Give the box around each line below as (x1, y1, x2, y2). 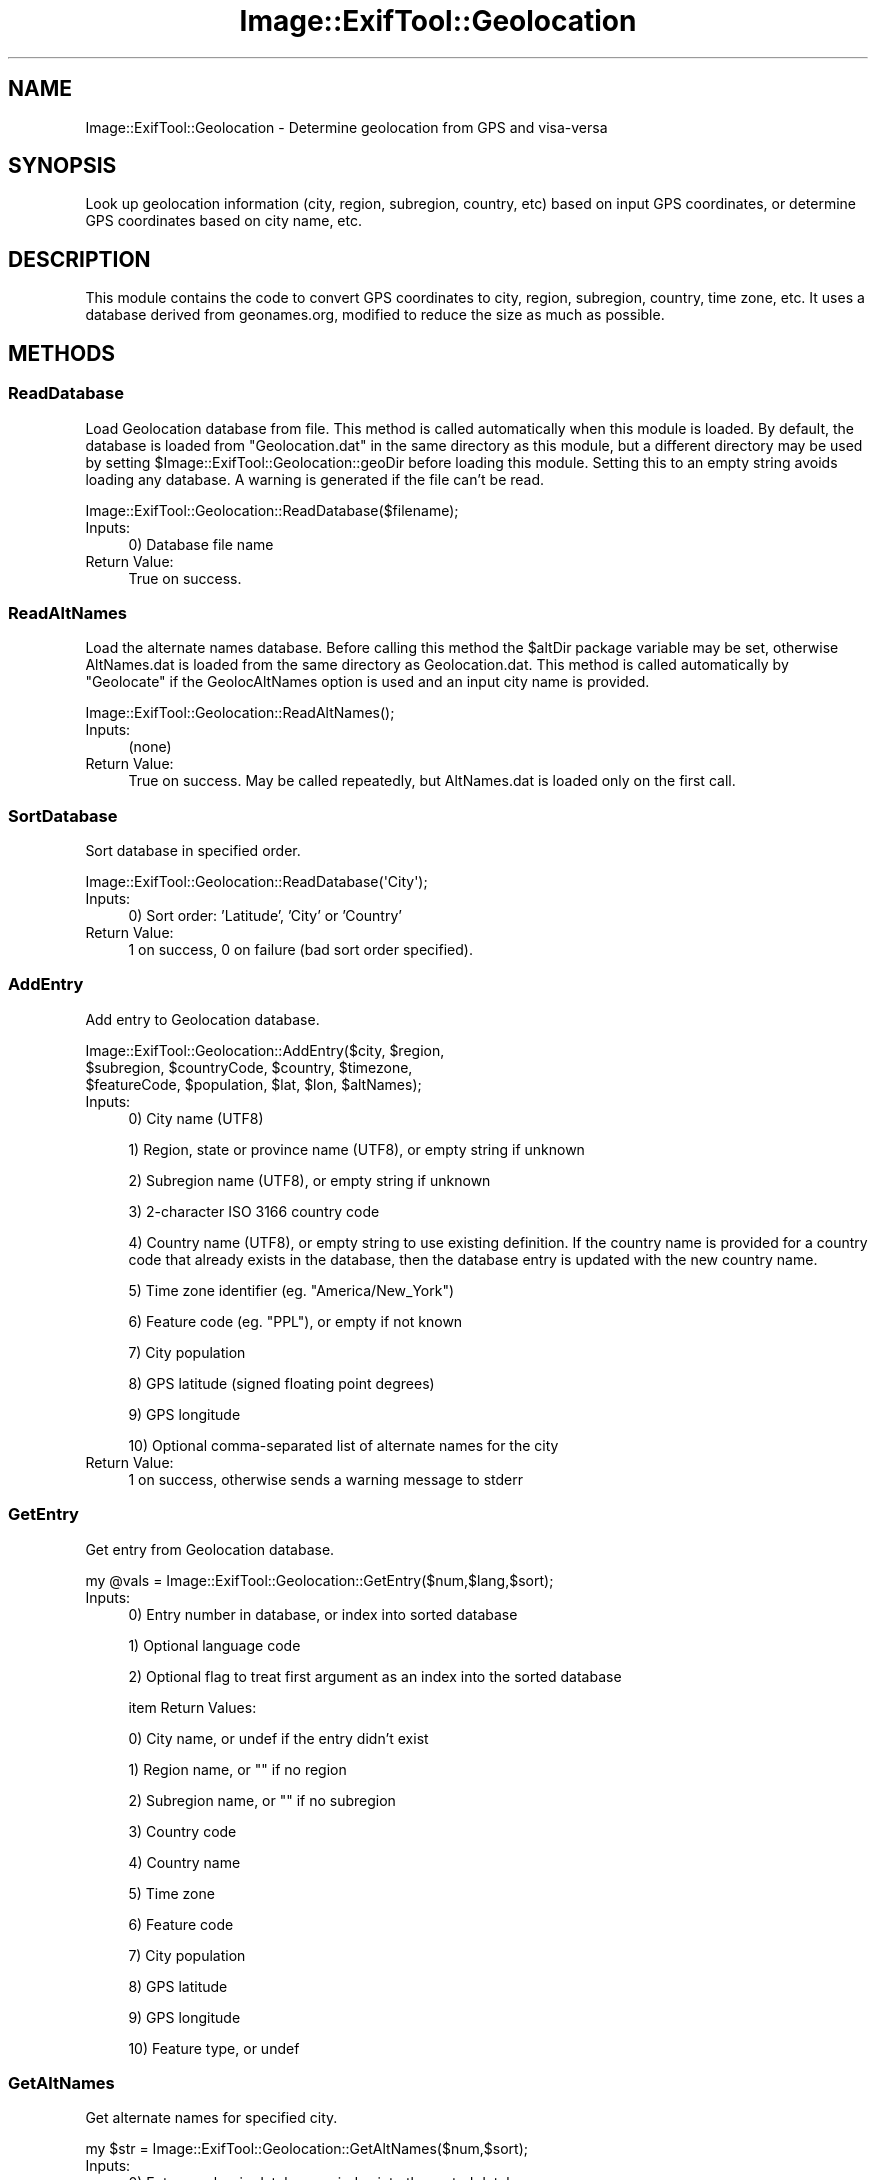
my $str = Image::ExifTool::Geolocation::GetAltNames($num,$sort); (85, 2140, 528, 2158)
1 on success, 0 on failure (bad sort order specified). (128, 941, 473, 958)
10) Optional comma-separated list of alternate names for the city (128, 1436, 559, 1454)
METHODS (8, 340, 116, 366)
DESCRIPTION (8, 246, 151, 272)
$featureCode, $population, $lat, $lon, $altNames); (85, 1075, 422, 1093)
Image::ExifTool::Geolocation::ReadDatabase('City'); (85, 873, 428, 890)
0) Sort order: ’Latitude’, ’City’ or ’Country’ (128, 907, 402, 924)
